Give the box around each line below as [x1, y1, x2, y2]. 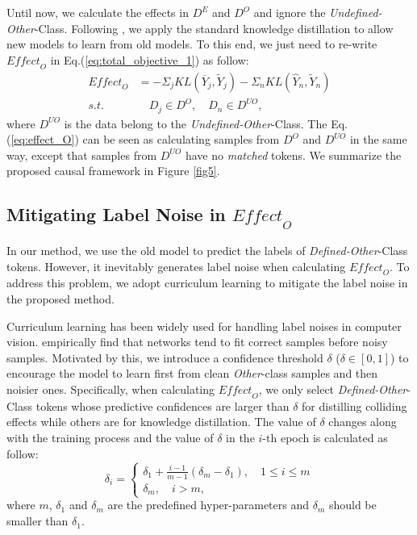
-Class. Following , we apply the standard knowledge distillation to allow [34, 19, 394, 36]
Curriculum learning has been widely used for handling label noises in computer [6, 317, 402, 334]
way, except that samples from [6, 146, 157, 163]
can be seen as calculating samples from [82, 131, 280, 148]
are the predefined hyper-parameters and [107, 496, 309, 513]
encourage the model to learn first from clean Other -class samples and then [6, 365, 378, 382]
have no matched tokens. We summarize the [185, 146, 402, 163]
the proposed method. [6, 290, 115, 307]
